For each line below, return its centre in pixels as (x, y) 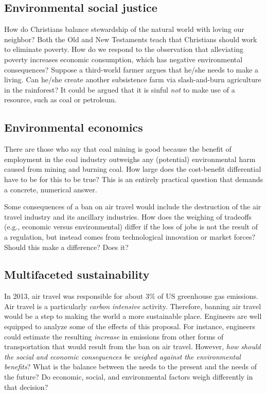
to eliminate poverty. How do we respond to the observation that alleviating (124, 49)
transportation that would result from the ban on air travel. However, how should (132, 346)
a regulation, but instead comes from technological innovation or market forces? (130, 236)
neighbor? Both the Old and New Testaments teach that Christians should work (131, 39)
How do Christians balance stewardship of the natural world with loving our (124, 29)
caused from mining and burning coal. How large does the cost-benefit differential (133, 169)
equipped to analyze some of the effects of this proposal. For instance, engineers (130, 326)
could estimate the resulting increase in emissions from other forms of (114, 336)
